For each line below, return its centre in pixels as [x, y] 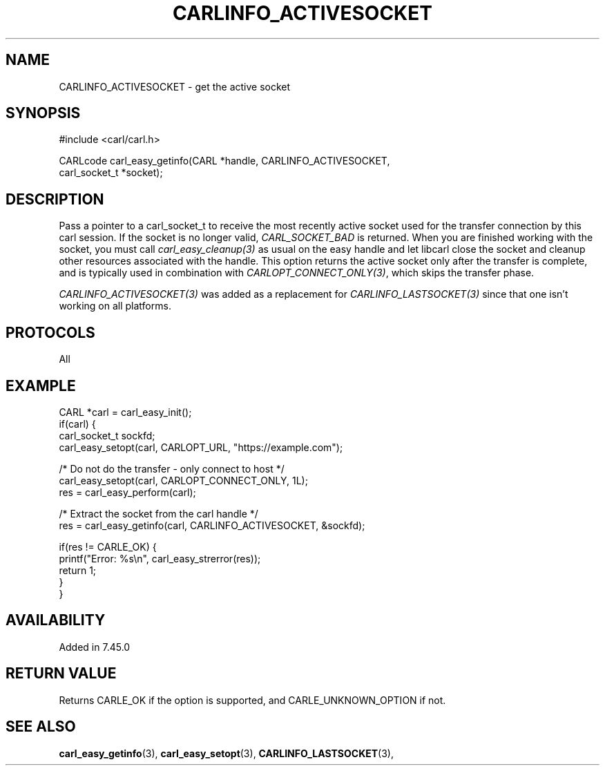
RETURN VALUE [61, 674]
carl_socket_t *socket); [111, 173]
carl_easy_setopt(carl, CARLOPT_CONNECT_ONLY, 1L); [183, 480]
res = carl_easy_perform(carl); [127, 492]
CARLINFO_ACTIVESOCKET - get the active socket [175, 86]
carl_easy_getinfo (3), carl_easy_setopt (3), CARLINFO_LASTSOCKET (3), [226, 753]
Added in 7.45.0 [95, 647]
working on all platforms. [115, 306]
